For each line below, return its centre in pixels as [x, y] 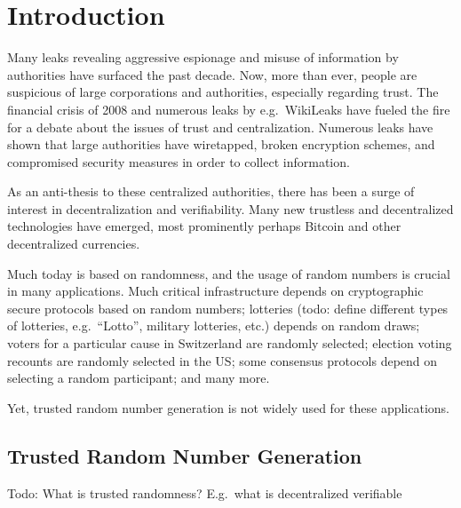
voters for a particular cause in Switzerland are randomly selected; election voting [230, 343]
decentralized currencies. [74, 244]
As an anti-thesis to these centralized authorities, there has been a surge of [211, 191]
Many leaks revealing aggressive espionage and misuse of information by [203, 57]
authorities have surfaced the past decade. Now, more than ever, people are [212, 74]
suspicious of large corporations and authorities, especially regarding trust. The [223, 92]
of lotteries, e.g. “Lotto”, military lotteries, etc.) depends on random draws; [214, 325]
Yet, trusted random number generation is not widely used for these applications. [228, 407]
